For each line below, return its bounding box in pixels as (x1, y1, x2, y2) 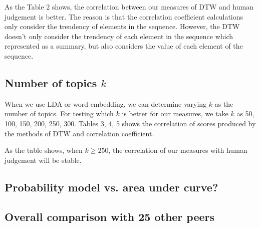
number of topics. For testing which (5, 108, 114, 119)
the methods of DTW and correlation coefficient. (5, 128, 154, 138)
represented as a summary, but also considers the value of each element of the (5, 41, 243, 51)
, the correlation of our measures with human (108, 145, 247, 155)
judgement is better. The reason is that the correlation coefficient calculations (5, 11, 243, 22)
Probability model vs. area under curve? (5, 179, 218, 194)
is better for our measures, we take (122, 108, 228, 119)
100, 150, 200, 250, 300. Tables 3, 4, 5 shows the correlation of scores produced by (5, 118, 256, 128)
